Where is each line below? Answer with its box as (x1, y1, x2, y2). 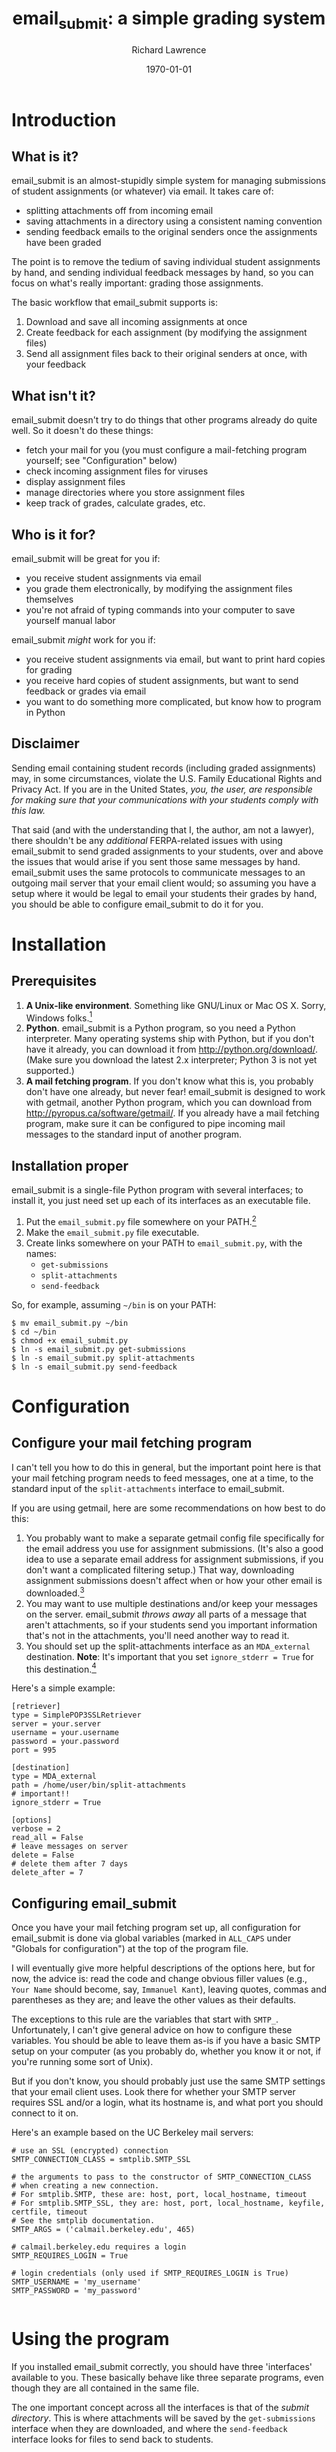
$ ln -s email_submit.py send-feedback (11, 1362, 178, 1372)
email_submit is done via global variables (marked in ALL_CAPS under (11, 1932, 292, 1944)
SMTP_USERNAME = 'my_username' (11, 2277, 142, 2287)
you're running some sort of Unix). (11, 2056, 154, 2068)
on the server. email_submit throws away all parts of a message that (25, 1608, 308, 1620)
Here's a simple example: (11, 1682, 116, 1694)
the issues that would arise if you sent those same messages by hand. (11, 855, 301, 867)
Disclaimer (11, 735, 80, 752)
